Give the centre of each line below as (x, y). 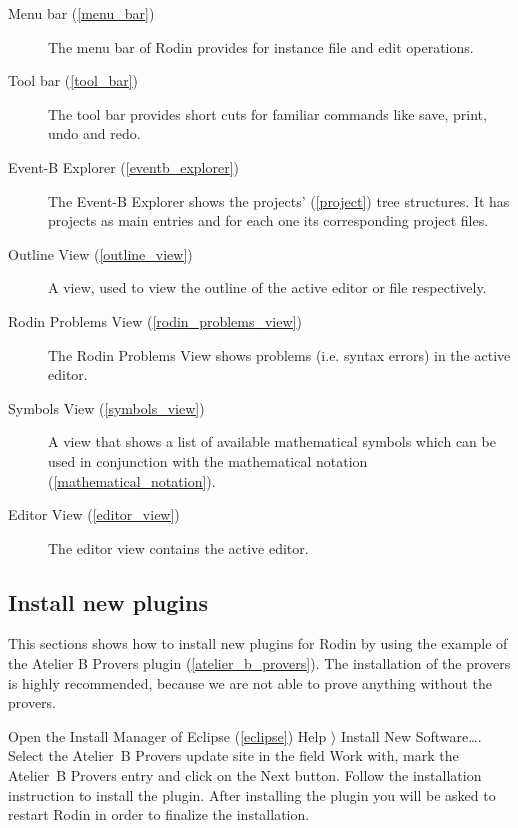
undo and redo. (94, 133)
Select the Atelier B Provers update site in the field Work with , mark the (233, 755)
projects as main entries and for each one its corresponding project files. (268, 220)
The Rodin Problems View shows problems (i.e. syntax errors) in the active (279, 354)
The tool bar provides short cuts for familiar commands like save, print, (267, 113)
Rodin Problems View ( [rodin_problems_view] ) (155, 320)
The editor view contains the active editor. (178, 547)
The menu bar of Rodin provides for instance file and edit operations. (261, 46)
